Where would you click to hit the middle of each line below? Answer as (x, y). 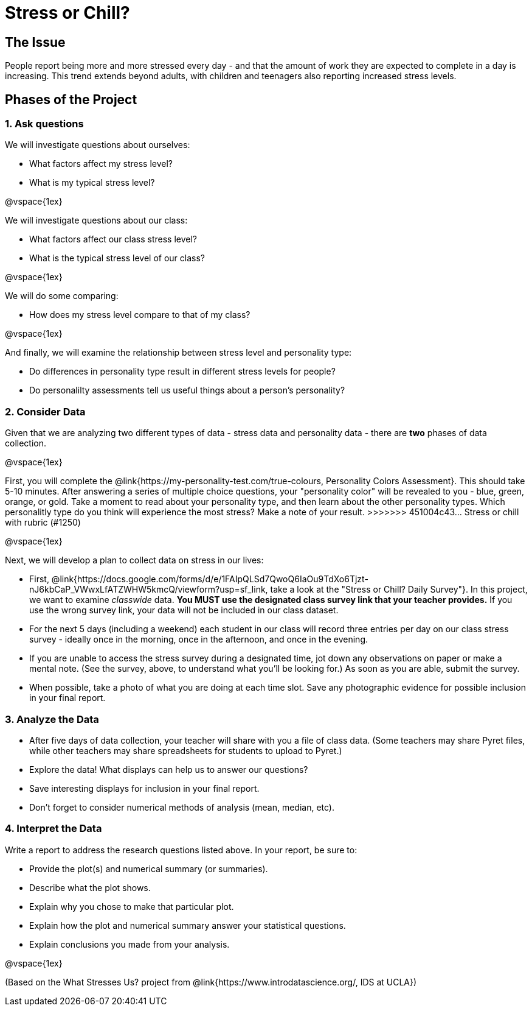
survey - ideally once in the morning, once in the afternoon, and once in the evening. (199, 639)
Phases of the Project (71, 99)
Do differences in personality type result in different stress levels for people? (182, 372)
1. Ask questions (44, 124)
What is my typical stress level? (92, 183)
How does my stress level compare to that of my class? (140, 315)
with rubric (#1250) (43, 523)
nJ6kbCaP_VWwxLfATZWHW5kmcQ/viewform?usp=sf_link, (149, 590)
